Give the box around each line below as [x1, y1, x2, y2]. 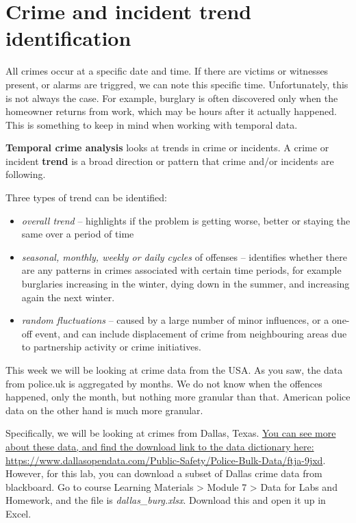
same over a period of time [21, 227, 134, 241]
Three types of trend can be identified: [5, 190, 167, 205]
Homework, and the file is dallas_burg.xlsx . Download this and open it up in [5, 493, 326, 507]
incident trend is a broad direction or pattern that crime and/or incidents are [5, 153, 334, 168]
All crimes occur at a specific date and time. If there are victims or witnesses [5, 64, 329, 78]
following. [5, 167, 46, 181]
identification [5, 24, 131, 52]
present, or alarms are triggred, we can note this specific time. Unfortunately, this [5, 77, 348, 91]
